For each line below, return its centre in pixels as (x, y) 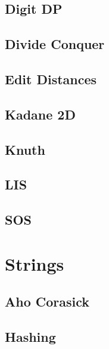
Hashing (30, 337)
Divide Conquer (55, 44)
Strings (35, 263)
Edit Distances (51, 79)
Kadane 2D (40, 114)
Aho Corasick (47, 301)
